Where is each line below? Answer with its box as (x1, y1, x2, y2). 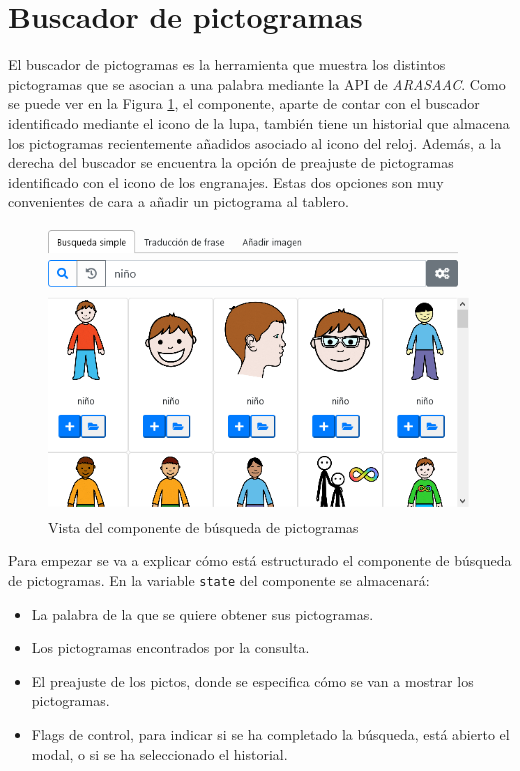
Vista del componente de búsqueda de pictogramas (48, 516, 359, 537)
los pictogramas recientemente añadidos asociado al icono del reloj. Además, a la (8, 132, 502, 153)
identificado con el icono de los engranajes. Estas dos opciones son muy (8, 171, 444, 192)
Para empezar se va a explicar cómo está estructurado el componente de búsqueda (8, 550, 512, 571)
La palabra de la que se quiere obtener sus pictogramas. (31, 603, 374, 624)
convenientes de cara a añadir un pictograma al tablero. (8, 191, 349, 212)
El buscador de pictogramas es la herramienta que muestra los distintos (8, 54, 446, 75)
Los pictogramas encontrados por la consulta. (31, 637, 310, 658)
